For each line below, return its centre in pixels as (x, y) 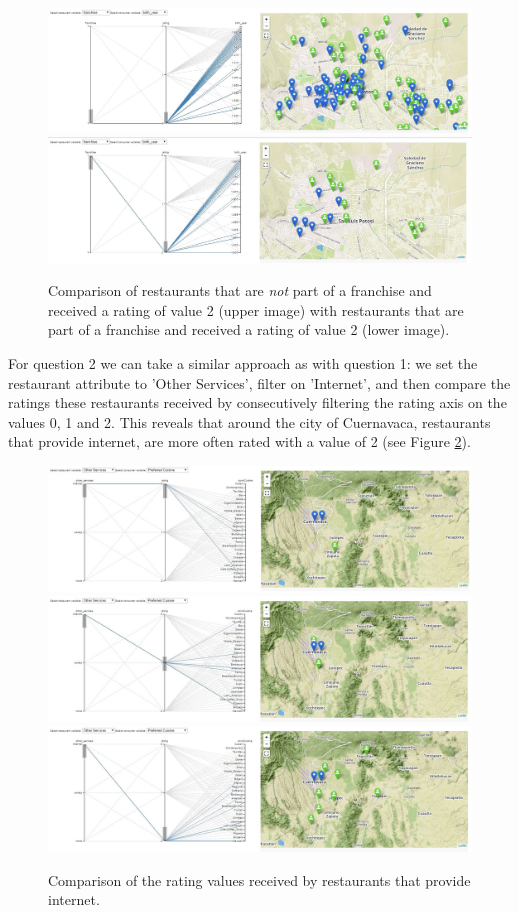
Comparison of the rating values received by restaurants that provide (259, 879)
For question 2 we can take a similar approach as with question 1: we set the (243, 363)
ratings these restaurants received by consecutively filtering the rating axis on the (257, 402)
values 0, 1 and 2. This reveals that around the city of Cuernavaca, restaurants (249, 421)
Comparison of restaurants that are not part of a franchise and (240, 290)
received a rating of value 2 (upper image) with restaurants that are (256, 309)
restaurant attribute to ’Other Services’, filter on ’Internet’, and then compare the (259, 382)
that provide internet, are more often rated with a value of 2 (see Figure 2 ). (239, 441)
